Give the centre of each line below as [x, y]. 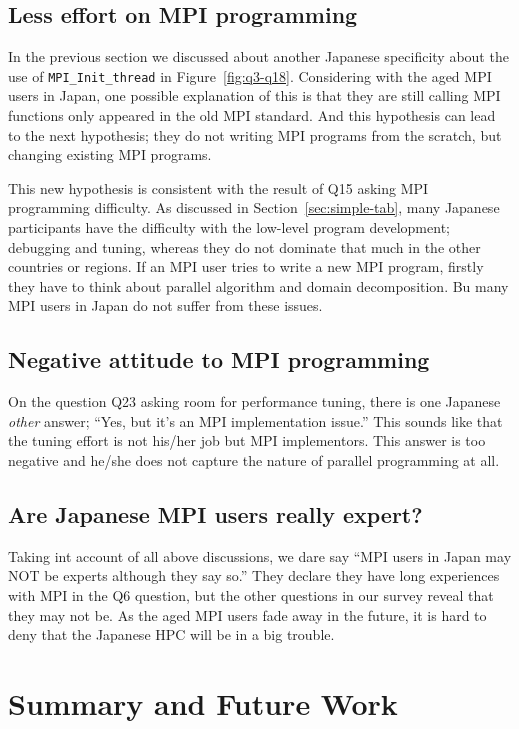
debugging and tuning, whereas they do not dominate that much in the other [244, 246]
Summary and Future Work [203, 702]
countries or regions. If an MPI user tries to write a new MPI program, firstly [246, 266]
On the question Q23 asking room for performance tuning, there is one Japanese [254, 401]
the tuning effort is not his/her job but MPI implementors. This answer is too [247, 440]
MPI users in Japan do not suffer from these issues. [165, 305]
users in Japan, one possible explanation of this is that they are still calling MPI [254, 95]
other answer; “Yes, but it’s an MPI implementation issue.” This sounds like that [255, 420]
